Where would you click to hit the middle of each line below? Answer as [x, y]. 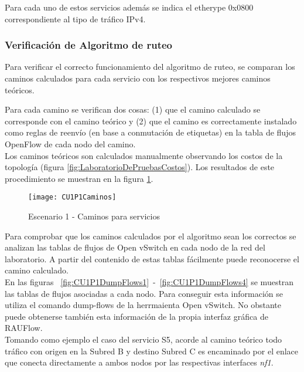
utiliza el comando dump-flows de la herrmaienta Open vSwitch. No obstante [143, 305]
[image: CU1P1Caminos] [72, 197]
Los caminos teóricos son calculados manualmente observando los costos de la [144, 155]
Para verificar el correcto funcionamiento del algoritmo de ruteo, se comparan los [150, 67]
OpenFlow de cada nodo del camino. [70, 143]
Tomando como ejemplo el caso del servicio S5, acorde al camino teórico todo [144, 339]
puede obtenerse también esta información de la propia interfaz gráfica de [136, 316]
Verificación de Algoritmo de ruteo [89, 45]
